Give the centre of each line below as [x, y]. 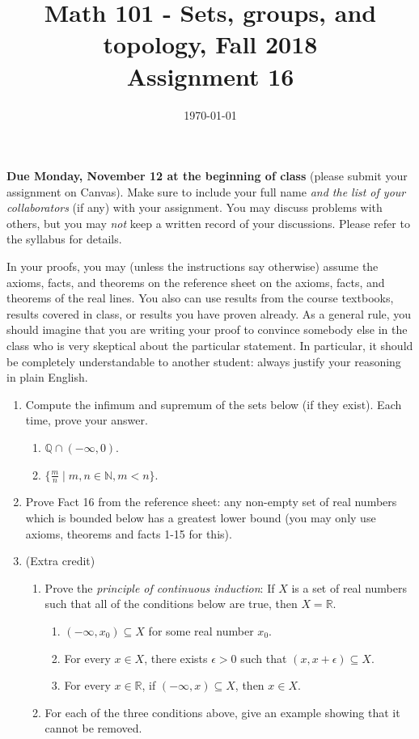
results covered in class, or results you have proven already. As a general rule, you [209, 313]
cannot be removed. [93, 728]
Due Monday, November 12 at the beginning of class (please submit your [207, 176]
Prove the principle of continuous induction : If [160, 587]
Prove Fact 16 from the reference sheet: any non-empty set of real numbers [211, 502]
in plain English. [47, 377]
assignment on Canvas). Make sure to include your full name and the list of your [206, 191]
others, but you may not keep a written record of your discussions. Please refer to [208, 223]
